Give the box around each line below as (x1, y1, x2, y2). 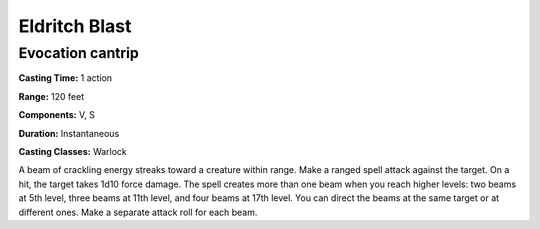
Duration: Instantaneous (18, 127, 120, 139)
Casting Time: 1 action (18, 72, 113, 84)
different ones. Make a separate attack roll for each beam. (18, 206, 258, 218)
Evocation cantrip (18, 44, 139, 62)
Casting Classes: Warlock (18, 145, 127, 157)
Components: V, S (18, 109, 95, 121)
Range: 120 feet (18, 90, 85, 102)
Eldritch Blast (18, 15, 132, 37)
